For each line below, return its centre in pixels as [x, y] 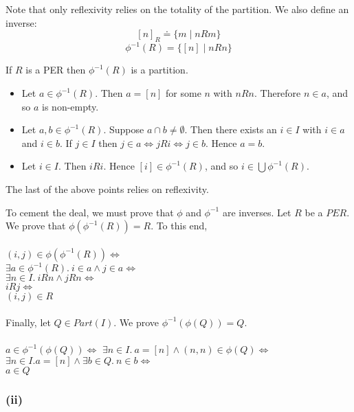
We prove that [36, 226]
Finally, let [28, 322]
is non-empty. [70, 106]
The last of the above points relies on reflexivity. [107, 189]
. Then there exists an [231, 129]
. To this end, [179, 226]
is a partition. [159, 70]
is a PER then [56, 70]
